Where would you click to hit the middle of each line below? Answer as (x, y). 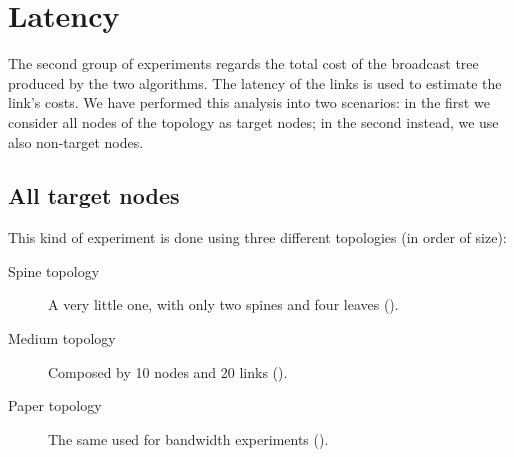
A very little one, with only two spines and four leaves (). (223, 304)
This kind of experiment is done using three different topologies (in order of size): (257, 237)
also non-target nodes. (76, 141)
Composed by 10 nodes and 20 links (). (168, 371)
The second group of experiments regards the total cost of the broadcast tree (243, 63)
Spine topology (54, 270)
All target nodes (94, 195)
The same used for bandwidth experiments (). (188, 438)
